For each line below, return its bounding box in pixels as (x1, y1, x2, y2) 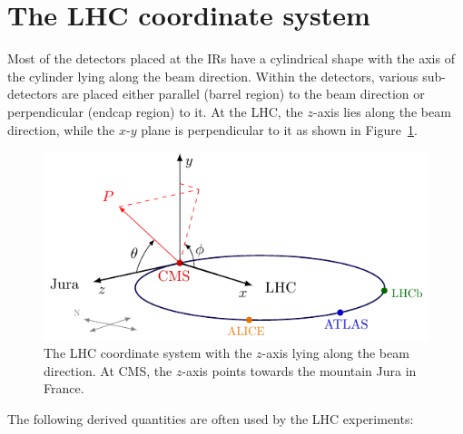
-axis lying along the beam (261, 343, 409, 362)
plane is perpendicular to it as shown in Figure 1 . (141, 120, 418, 139)
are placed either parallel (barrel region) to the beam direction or (61, 84, 425, 103)
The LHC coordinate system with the (44, 343, 252, 362)
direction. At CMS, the (44, 361, 172, 380)
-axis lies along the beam (313, 101, 451, 121)
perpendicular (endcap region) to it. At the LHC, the (7, 101, 303, 121)
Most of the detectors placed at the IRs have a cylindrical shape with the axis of (7, 49, 455, 68)
